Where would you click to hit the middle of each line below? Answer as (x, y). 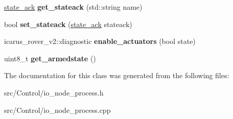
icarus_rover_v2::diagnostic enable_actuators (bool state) (100, 41)
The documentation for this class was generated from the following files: (117, 75)
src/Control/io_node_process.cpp (57, 110)
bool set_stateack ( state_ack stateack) (68, 24)
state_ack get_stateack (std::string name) (73, 7)
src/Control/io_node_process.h (54, 92)
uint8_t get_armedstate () (50, 58)
